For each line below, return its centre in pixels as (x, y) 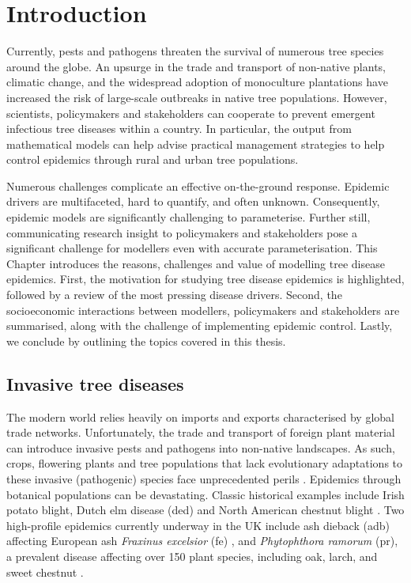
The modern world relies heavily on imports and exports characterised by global (200, 416)
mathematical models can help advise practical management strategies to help (196, 144)
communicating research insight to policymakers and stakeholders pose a (182, 232)
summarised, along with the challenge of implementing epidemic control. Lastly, (200, 326)
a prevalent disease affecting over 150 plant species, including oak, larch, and (192, 556)
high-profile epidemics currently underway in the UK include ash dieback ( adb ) (198, 525)
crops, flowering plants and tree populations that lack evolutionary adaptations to (205, 463)
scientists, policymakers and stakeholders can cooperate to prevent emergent (191, 113)
